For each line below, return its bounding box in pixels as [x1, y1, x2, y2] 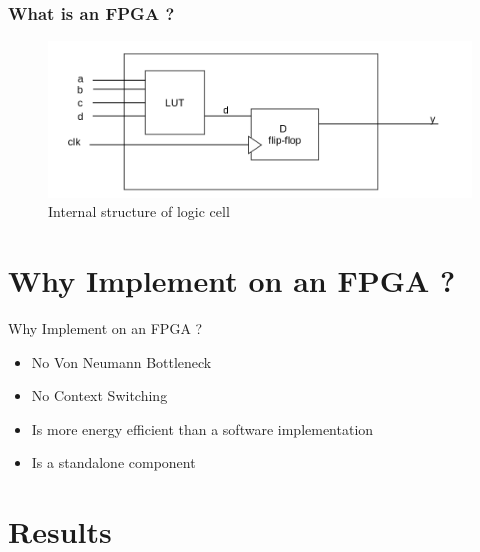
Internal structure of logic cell [48, 201, 230, 222]
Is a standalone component [31, 452, 196, 473]
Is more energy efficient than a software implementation [31, 418, 374, 439]
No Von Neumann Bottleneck [31, 351, 212, 372]
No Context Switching [31, 385, 168, 406]
